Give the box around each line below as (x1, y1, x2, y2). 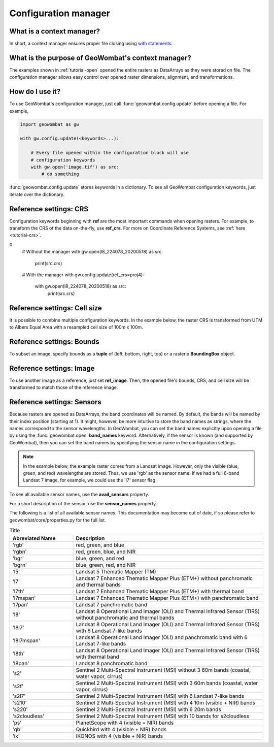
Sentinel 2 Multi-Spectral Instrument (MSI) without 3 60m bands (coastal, (76, 666, 251, 673)
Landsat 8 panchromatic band (76, 660, 148, 667)
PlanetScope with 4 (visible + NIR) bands (76, 719, 174, 726)
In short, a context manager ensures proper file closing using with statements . (9, 41, 173, 47)
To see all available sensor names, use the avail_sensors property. (9, 491, 149, 497)
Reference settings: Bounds (9, 337, 100, 346)
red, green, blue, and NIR (76, 548, 136, 555)
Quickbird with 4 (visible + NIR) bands (76, 726, 167, 733)
